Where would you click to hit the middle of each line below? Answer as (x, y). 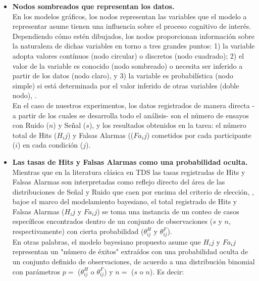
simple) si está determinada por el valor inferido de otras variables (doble (126, 85)
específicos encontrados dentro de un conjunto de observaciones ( (113, 221)
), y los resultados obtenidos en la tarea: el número (168, 125)
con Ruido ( (31, 125)
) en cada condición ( (50, 145)
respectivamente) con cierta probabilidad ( (78, 231)
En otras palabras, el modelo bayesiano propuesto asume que (107, 241)
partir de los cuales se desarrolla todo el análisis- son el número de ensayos (134, 115)
